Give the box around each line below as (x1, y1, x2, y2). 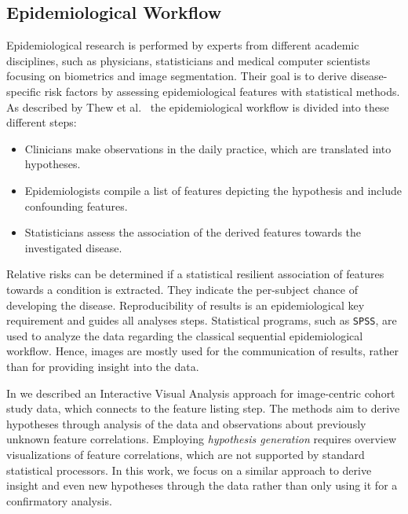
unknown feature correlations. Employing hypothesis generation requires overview (6, 431, 397, 447)
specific (6, 83, 42, 99)
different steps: (6, 114, 77, 130)
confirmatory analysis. (6, 492, 112, 508)
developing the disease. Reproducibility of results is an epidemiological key (6, 296, 365, 313)
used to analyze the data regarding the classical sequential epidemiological (6, 327, 363, 343)
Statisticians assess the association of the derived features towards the (24, 224, 362, 240)
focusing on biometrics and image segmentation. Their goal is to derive (6, 68, 348, 84)
